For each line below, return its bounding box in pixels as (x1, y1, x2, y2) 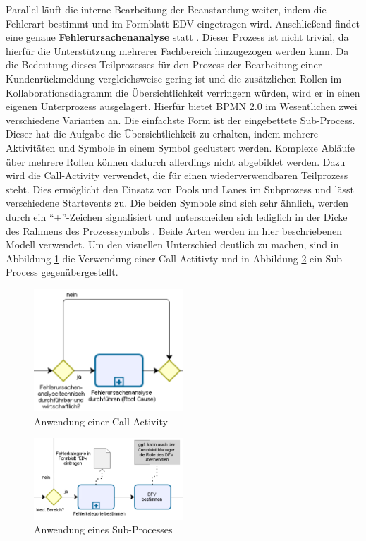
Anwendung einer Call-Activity (34, 413, 168, 428)
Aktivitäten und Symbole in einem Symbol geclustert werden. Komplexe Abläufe (6, 140, 355, 154)
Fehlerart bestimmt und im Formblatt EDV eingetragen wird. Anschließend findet (6, 16, 360, 30)
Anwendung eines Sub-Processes (34, 522, 173, 537)
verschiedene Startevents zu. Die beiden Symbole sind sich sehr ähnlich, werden (6, 195, 349, 210)
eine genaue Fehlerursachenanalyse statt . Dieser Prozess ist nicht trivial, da (6, 30, 349, 44)
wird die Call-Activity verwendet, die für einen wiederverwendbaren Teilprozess (6, 168, 348, 183)
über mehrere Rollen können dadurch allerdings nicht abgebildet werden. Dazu (6, 154, 346, 169)
